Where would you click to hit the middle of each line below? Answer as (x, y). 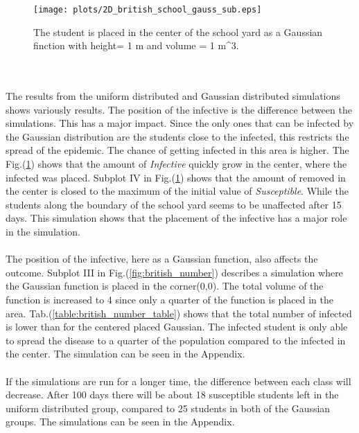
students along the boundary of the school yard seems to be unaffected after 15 (174, 204)
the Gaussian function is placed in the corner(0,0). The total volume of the (165, 286)
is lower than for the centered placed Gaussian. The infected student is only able (177, 327)
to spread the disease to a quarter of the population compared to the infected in (176, 340)
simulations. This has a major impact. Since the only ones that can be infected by (180, 123)
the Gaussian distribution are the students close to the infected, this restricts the (177, 136)
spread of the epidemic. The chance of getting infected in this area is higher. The (177, 150)
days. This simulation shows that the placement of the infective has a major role (176, 218)
